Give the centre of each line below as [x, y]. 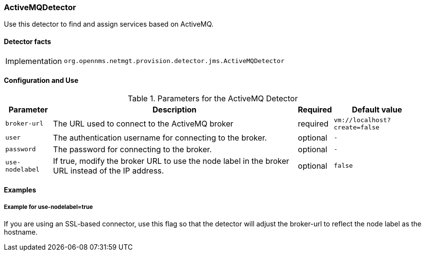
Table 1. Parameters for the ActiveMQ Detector [213, 98]
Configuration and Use [41, 80]
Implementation [34, 61]
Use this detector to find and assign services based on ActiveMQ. [109, 24]
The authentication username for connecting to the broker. [160, 137]
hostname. [21, 232]
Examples [20, 190]
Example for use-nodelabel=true [49, 207]
